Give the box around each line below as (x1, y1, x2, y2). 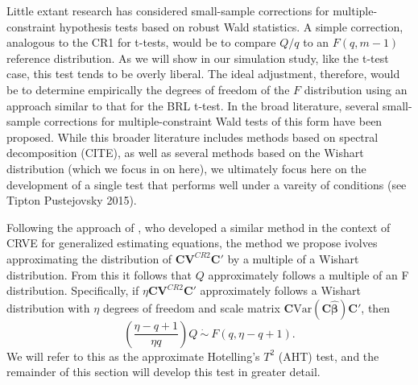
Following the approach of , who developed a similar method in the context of (6, 218, 391, 235)
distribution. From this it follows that (6, 266, 192, 283)
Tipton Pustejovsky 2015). (6, 192, 137, 209)
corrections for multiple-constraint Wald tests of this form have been (43, 113, 383, 130)
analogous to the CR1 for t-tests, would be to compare (6, 34, 276, 51)
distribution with (6, 299, 90, 316)
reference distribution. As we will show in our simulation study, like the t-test (6, 49, 389, 66)
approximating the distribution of (6, 250, 172, 267)
